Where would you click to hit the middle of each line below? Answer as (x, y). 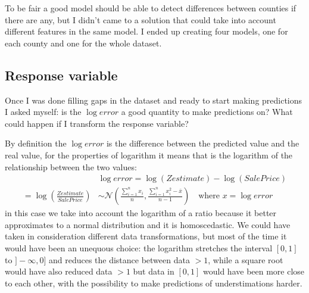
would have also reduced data (59, 271)
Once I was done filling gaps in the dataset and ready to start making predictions (154, 100)
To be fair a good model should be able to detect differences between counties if (151, 8)
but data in (154, 271)
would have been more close (254, 271)
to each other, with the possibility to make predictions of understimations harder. (154, 283)
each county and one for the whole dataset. (83, 43)
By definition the (36, 143)
